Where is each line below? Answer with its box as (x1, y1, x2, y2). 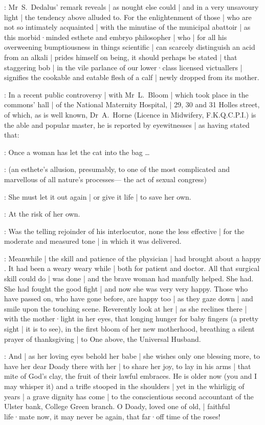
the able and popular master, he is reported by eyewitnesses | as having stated (4, 119, 250, 130)
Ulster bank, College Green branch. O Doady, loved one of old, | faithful (4, 401, 230, 412)
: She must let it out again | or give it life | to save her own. (4, 191, 191, 202)
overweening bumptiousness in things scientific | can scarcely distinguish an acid (4, 42, 255, 52)
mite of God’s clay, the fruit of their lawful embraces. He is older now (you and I (4, 371, 257, 381)
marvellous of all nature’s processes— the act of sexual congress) (4, 173, 207, 184)
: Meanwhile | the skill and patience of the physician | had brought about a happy (4, 253, 261, 263)
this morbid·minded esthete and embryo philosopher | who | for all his (4, 31, 227, 42)
